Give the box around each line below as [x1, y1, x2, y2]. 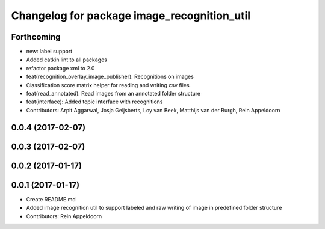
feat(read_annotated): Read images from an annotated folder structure [26, 90, 201, 97]
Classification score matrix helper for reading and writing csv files [26, 81, 190, 88]
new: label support [26, 48, 73, 55]
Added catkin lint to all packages [26, 56, 108, 63]
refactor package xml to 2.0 [26, 64, 95, 72]
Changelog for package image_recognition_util [11, 9, 251, 22]
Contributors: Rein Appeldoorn [26, 212, 102, 219]
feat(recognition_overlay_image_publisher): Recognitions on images [26, 73, 194, 81]
